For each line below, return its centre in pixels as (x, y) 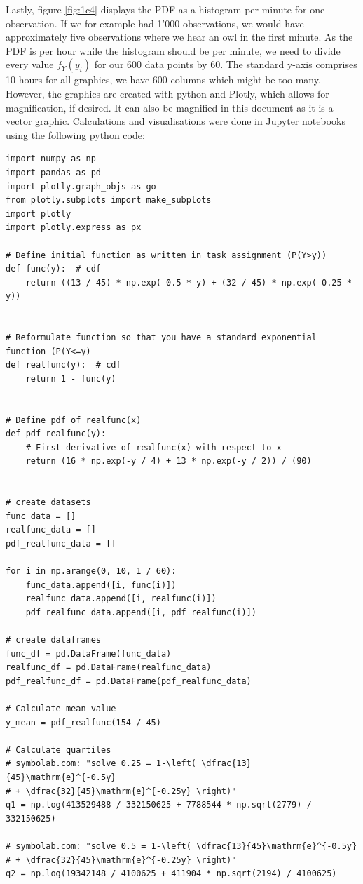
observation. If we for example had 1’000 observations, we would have (155, 23)
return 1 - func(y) (71, 379)
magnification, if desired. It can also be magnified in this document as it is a (170, 107)
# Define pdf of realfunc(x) (74, 420)
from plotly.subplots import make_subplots (109, 200)
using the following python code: (75, 134)
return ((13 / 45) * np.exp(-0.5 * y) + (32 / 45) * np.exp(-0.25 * (189, 282)
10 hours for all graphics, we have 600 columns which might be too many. (163, 80)
